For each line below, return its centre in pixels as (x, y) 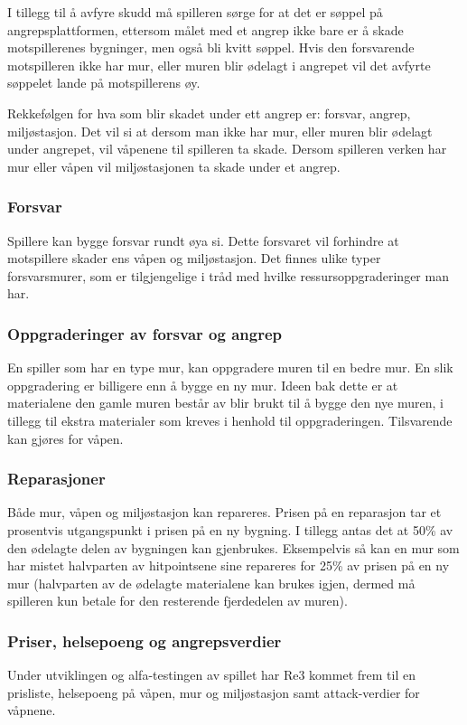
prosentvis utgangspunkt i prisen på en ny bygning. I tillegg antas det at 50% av (230, 529)
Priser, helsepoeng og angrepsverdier (145, 640)
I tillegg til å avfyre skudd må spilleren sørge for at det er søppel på (195, 12)
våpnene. (32, 710)
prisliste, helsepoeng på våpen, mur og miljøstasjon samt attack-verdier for (214, 692)
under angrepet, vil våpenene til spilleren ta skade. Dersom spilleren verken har (227, 149)
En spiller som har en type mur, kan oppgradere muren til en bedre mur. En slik (230, 367)
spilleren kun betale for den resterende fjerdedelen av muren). (177, 601)
